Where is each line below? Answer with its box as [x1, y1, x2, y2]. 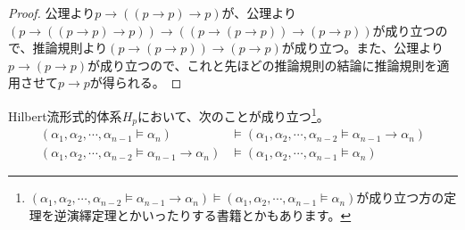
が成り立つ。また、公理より [281, 38, 444, 57]
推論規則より [32, 38, 108, 57]
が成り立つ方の [356, 188, 444, 207]
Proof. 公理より [8, 4, 95, 21]
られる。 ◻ [114, 73, 182, 92]
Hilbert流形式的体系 [8, 106, 122, 125]
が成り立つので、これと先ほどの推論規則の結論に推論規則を [87, 55, 437, 74]
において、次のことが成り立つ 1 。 [137, 103, 329, 125]
